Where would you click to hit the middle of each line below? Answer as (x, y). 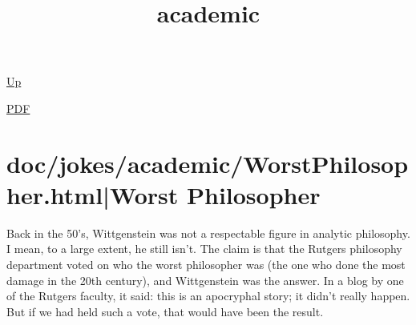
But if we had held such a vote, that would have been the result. (165, 311)
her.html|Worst (93, 194)
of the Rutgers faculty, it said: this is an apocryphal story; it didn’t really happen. (208, 296)
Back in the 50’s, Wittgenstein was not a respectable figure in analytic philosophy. (208, 233)
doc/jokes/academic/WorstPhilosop (208, 163)
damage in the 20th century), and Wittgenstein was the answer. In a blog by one (205, 280)
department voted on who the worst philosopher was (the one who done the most (206, 265)
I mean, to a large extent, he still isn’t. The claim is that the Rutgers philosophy (204, 249)
